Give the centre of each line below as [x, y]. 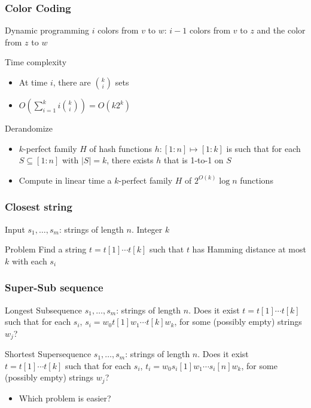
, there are [72, 82]
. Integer [147, 229]
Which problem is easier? [65, 398]
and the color [281, 30]
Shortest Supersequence [48, 354]
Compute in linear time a [65, 180]
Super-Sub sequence [54, 287]
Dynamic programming [47, 30]
